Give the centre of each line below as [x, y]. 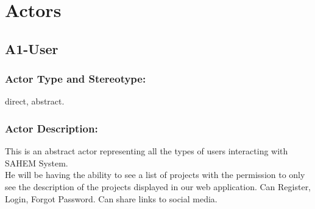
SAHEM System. [37, 163]
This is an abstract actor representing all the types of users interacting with [147, 151]
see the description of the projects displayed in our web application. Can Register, [158, 186]
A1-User [32, 48]
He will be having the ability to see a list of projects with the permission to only [155, 175]
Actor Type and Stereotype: [76, 79]
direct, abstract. [35, 101]
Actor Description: [51, 128]
